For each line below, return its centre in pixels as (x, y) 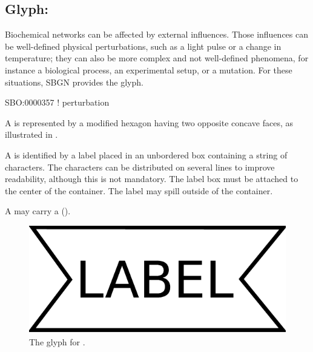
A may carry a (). (38, 211)
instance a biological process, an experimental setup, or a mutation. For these (149, 69)
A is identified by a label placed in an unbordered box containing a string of (146, 154)
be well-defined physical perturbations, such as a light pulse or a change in (143, 46)
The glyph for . (57, 342)
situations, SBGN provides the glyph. (74, 82)
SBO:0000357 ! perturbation (57, 102)
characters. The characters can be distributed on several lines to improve (140, 167)
